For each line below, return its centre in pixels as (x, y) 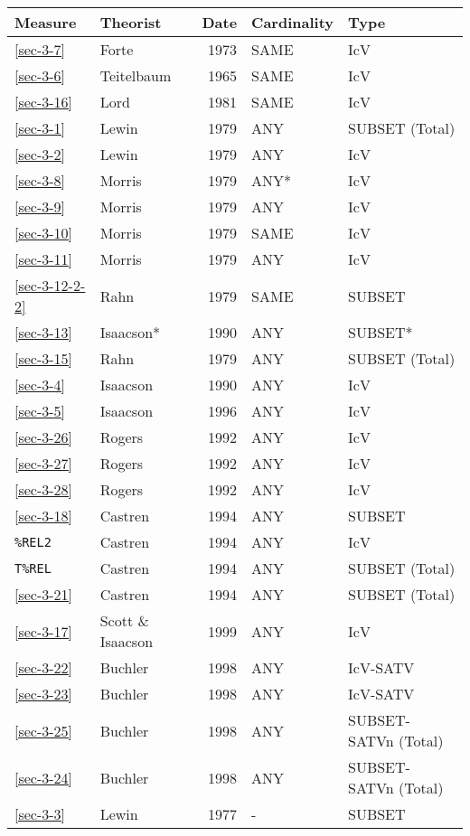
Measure (46, 22)
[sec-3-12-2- (50, 285)
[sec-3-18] (44, 516)
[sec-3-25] (44, 730)
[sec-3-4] (40, 385)
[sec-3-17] (44, 631)
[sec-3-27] (44, 463)
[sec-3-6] (40, 75)
